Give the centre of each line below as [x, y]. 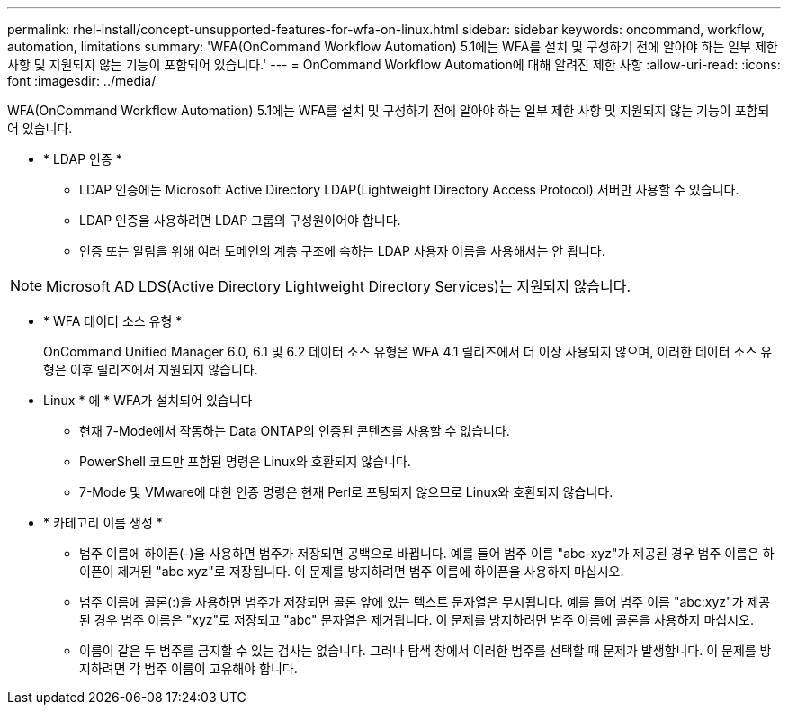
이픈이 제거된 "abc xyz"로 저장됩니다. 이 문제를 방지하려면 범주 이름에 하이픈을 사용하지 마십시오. [352, 571]
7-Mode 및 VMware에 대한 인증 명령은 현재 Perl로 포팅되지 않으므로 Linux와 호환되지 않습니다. [346, 492]
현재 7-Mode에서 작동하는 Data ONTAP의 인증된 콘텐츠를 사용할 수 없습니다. [295, 431]
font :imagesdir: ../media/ [82, 81]
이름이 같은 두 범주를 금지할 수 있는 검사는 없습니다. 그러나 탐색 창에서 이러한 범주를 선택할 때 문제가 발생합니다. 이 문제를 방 [425, 650]
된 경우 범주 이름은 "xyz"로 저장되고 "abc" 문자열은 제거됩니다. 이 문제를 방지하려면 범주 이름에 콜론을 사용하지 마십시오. [416, 620]
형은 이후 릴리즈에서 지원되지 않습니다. [151, 370]
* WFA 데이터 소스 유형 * [113, 321]
